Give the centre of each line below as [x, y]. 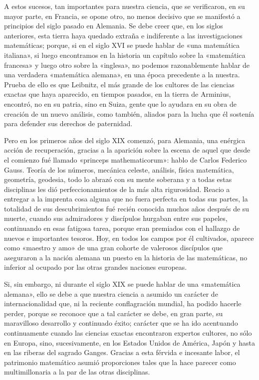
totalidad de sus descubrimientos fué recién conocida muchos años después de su [127, 208]
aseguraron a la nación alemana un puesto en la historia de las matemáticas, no [126, 257]
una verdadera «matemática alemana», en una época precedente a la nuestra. [122, 75]
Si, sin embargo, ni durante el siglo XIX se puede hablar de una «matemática [122, 284]
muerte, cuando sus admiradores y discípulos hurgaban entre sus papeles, [116, 218]
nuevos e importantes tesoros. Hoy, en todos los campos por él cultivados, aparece [129, 238]
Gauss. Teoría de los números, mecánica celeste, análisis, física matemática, [119, 169]
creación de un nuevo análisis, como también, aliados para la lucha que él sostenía [129, 113]
